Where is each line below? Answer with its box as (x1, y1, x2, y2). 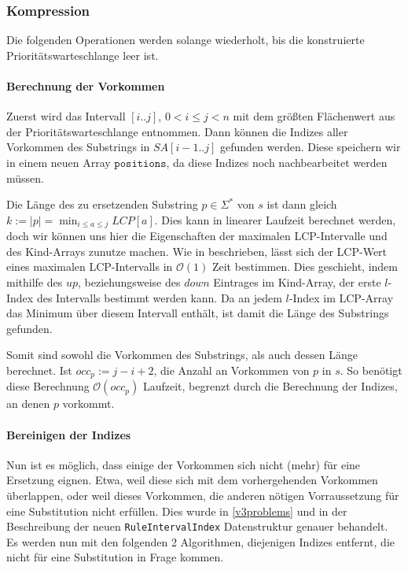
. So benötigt (340, 361, 402, 378)
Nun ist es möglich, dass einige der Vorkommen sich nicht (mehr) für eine (6, 456, 361, 472)
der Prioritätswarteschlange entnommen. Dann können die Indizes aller (6, 123, 348, 139)
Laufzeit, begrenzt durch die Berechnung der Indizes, (142, 378, 398, 394)
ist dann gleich (266, 196, 337, 213)
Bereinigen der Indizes (6, 426, 131, 442)
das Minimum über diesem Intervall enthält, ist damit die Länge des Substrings (6, 305, 389, 321)
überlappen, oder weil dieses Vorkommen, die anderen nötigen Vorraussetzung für (6, 487, 399, 503)
